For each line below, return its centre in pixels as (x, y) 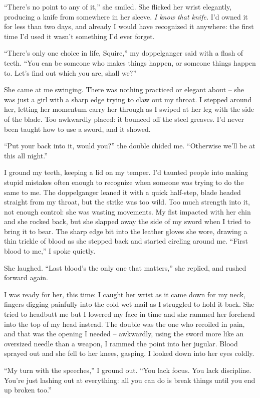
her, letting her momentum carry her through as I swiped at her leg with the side (129, 109)
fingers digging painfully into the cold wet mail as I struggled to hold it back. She (129, 304)
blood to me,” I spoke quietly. (50, 251)
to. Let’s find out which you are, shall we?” (70, 72)
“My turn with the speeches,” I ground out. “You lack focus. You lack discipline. (128, 370)
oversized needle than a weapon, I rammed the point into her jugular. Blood (121, 343)
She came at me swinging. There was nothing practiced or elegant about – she (124, 89)
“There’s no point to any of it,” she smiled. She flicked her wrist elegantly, (118, 7)
